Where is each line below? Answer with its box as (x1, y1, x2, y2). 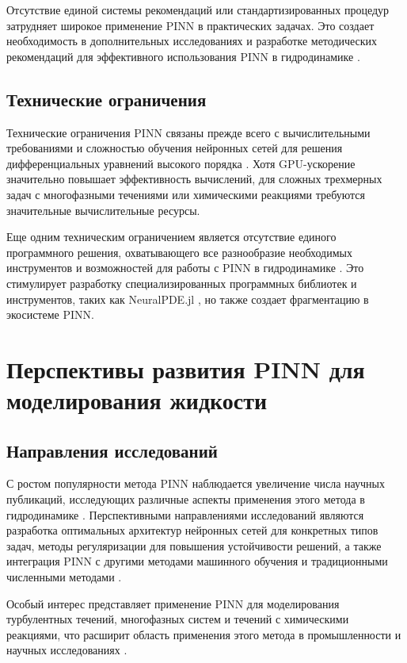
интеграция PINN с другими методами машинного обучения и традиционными (6, 553, 388, 569)
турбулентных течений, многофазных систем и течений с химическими (6, 611, 349, 627)
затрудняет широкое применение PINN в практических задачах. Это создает (6, 17, 375, 33)
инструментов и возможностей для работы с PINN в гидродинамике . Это (6, 259, 364, 276)
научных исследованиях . (6, 642, 127, 658)
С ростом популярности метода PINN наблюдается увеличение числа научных (6, 475, 385, 492)
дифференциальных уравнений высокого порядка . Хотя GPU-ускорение (6, 155, 356, 171)
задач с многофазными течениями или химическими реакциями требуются (6, 186, 365, 202)
